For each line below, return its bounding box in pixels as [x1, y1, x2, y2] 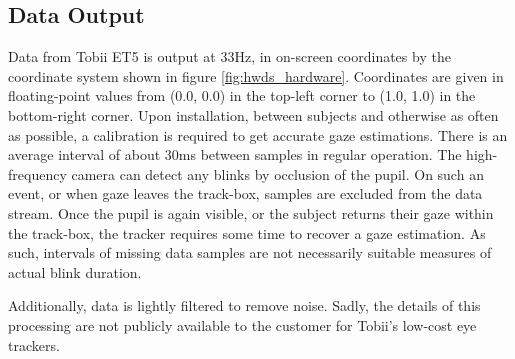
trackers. [8, 334, 60, 355]
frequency [8, 163, 67, 184]
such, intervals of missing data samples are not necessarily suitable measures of [8, 242, 492, 263]
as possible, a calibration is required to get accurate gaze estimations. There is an [8, 124, 508, 145]
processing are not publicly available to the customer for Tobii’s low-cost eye [8, 314, 477, 335]
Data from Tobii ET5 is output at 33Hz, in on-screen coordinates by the [8, 46, 451, 67]
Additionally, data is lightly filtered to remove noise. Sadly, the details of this [8, 295, 481, 316]
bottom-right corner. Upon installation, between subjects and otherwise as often [8, 104, 499, 125]
